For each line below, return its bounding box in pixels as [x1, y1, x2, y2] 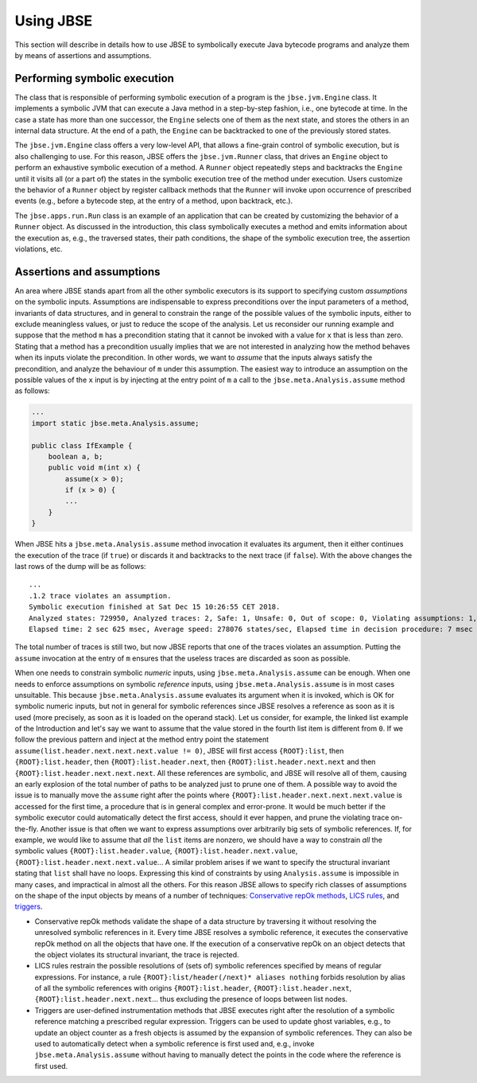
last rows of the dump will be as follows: [14, 562, 146, 571]
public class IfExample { [31, 441, 133, 450]
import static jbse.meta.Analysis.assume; [31, 419, 200, 427]
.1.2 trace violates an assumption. [29, 591, 172, 600]
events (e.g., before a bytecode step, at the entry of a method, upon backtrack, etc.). [14, 196, 293, 206]
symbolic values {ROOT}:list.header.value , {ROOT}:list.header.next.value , [14, 846, 298, 855]
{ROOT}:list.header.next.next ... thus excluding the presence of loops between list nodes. [34, 995, 348, 1004]
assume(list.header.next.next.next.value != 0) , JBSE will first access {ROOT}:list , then [14, 746, 344, 755]
